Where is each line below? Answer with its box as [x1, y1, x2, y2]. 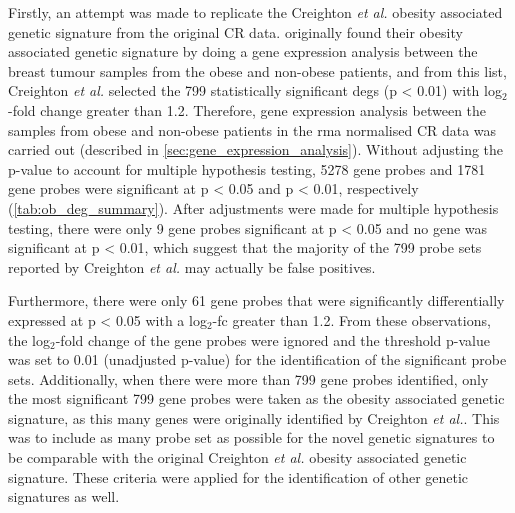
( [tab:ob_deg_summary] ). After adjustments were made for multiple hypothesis [8, 197, 499, 218]
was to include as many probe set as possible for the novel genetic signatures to [8, 427, 495, 448]
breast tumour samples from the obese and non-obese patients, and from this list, [8, 60, 507, 81]
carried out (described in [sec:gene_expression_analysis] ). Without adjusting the [8, 139, 504, 160]
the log [8, 329, 50, 350]
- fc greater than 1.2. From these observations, [212, 309, 491, 330]
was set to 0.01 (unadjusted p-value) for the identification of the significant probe [8, 349, 507, 370]
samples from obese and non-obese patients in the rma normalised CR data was [8, 119, 497, 140]
